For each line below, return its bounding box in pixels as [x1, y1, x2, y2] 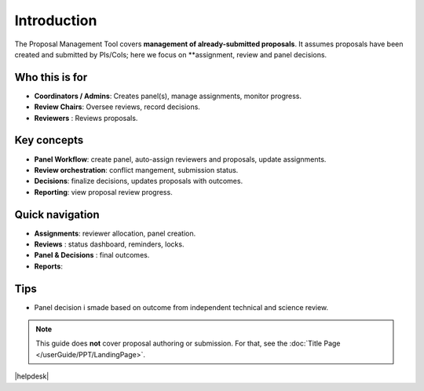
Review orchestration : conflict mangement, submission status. [34, 165, 239, 174]
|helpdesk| [14, 371, 49, 381]
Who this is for [14, 71, 88, 84]
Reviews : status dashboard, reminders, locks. [34, 239, 185, 249]
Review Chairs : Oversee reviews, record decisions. [34, 102, 200, 111]
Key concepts [14, 133, 84, 147]
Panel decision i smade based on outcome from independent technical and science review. [34, 302, 329, 312]
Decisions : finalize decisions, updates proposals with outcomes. [34, 177, 243, 186]
